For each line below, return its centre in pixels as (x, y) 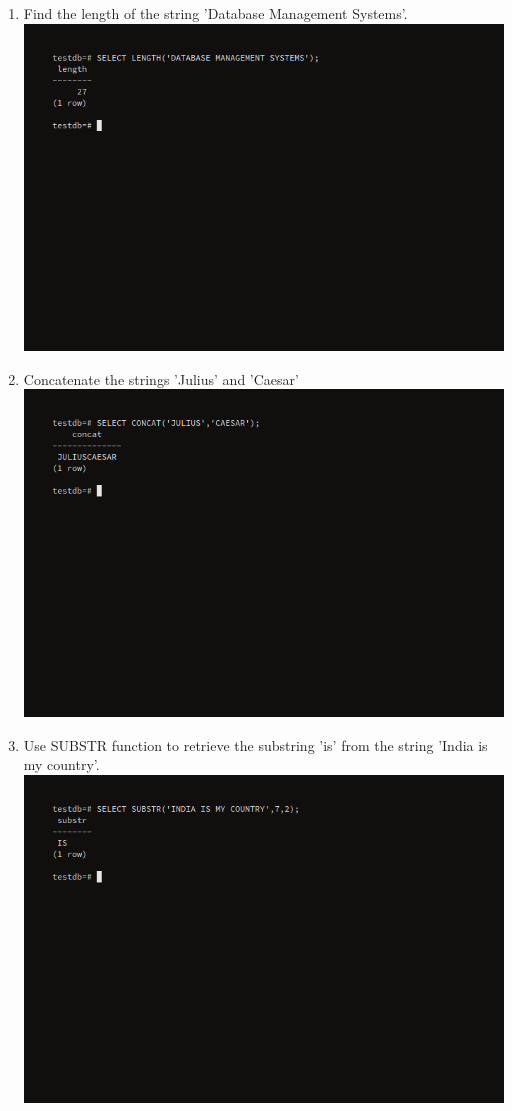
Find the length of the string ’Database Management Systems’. (215, 13)
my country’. (61, 764)
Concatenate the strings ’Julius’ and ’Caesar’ (161, 378)
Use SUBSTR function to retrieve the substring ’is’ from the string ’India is (255, 744)
